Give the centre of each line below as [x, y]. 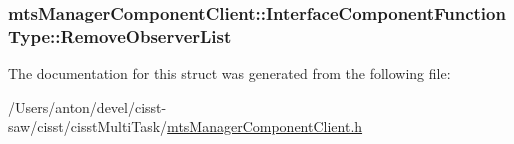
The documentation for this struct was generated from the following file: [229, 73]
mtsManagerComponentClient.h [265, 126]
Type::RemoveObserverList [120, 35]
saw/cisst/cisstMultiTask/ [88, 126]
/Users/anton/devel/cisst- [87, 106]
